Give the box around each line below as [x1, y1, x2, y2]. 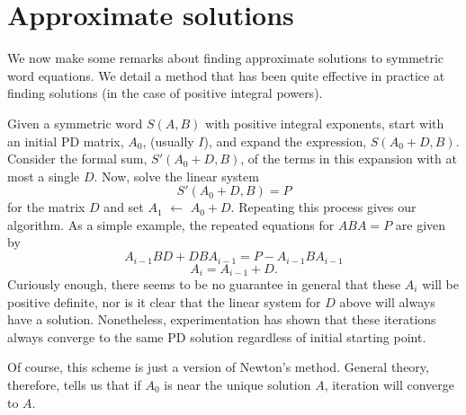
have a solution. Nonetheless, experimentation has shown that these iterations [7, 310, 436, 329]
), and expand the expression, [203, 131, 367, 150]
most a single [7, 166, 80, 185]
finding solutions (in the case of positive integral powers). [7, 84, 323, 102]
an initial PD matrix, [7, 131, 124, 150]
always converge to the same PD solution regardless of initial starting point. [7, 327, 426, 346]
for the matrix [7, 198, 85, 216]
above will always [339, 292, 435, 311]
